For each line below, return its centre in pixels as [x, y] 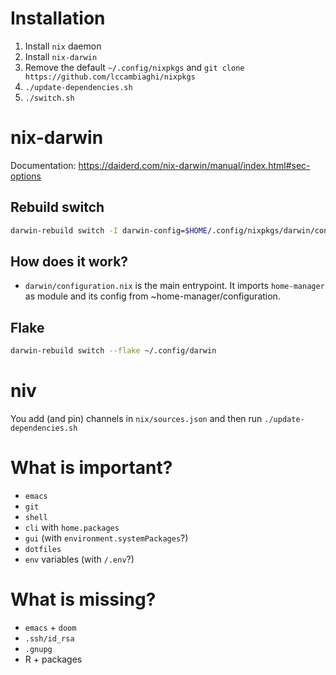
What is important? [91, 468]
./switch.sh [49, 98]
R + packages [53, 659]
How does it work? [69, 261]
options [26, 176]
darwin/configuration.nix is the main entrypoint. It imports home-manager [174, 286]
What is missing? [83, 599]
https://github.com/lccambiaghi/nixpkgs [110, 77]
